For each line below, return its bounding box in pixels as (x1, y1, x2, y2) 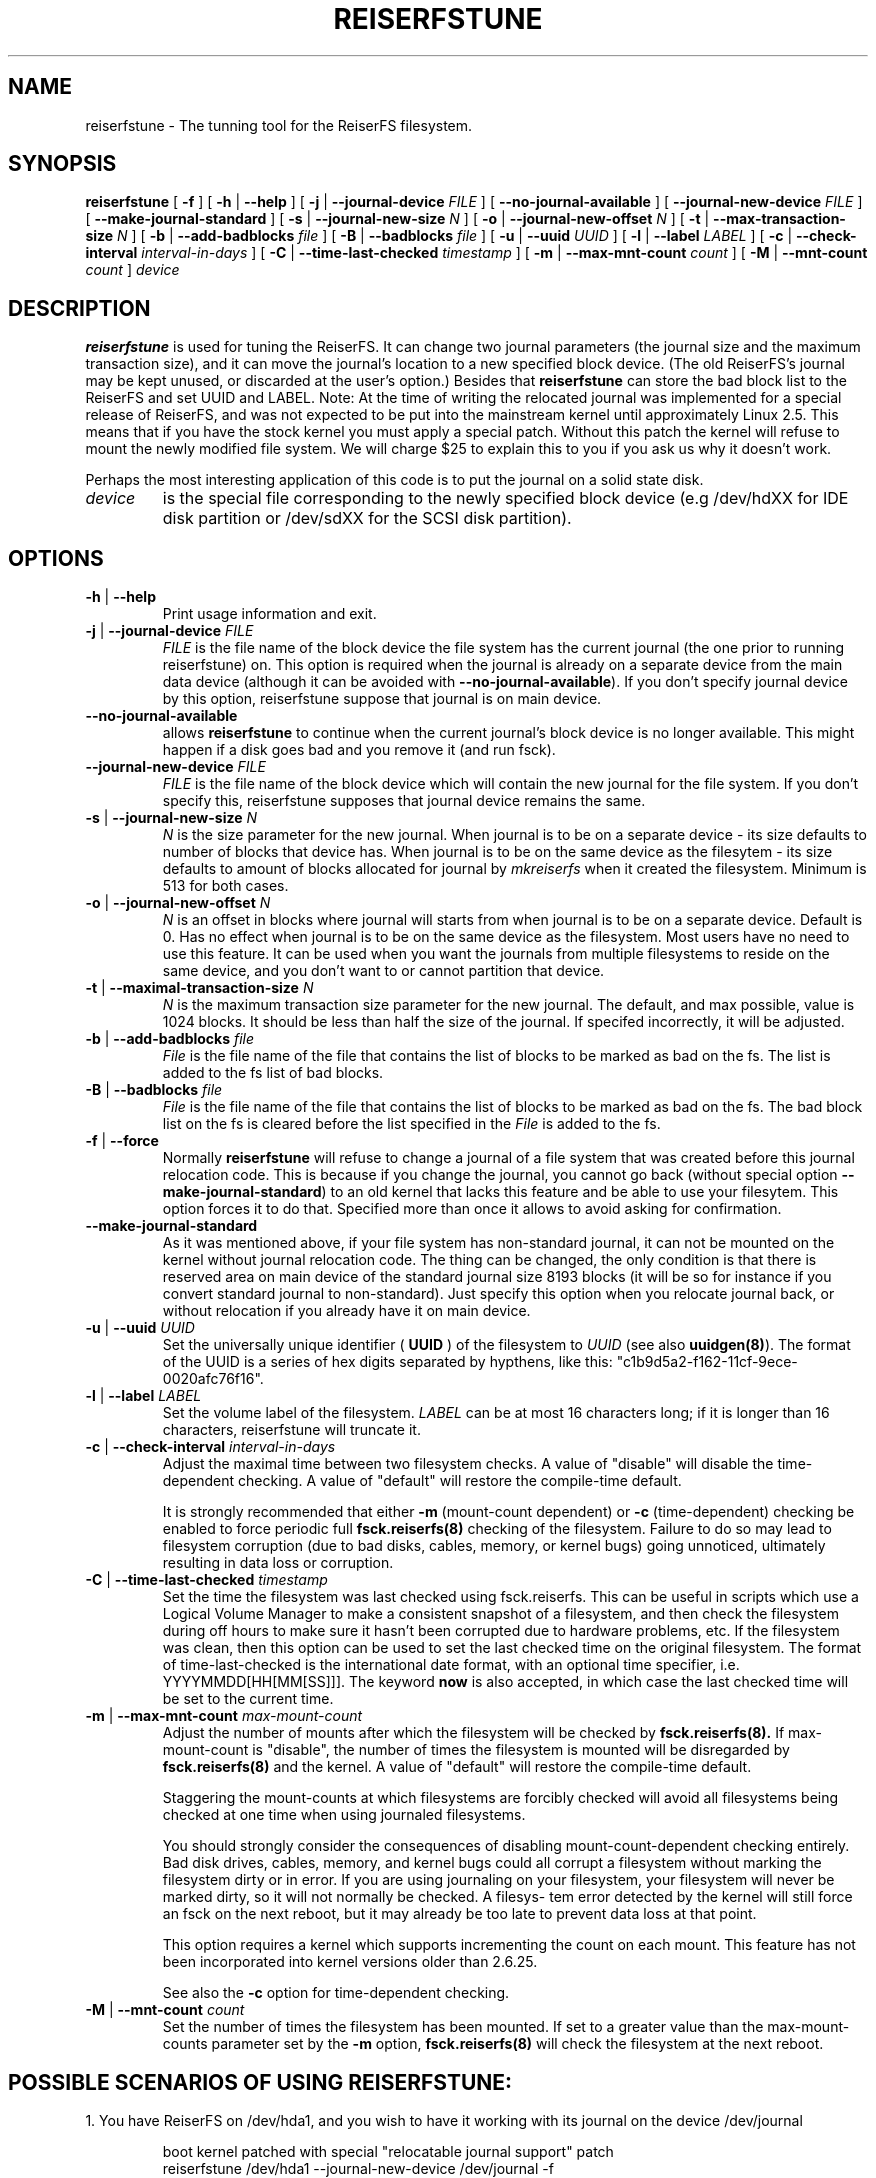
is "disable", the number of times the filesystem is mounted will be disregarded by (252, 1741, 790, 1759)
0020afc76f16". (162, 1370, 264, 1388)
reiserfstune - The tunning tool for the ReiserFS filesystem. (85, 116, 473, 134)
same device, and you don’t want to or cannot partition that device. (162, 962, 605, 980)
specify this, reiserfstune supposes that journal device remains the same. (162, 792, 646, 810)
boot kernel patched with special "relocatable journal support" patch (162, 2142, 614, 2160)
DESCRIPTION (8, 295, 151, 321)
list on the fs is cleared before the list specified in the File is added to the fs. (162, 1115, 661, 1133)
